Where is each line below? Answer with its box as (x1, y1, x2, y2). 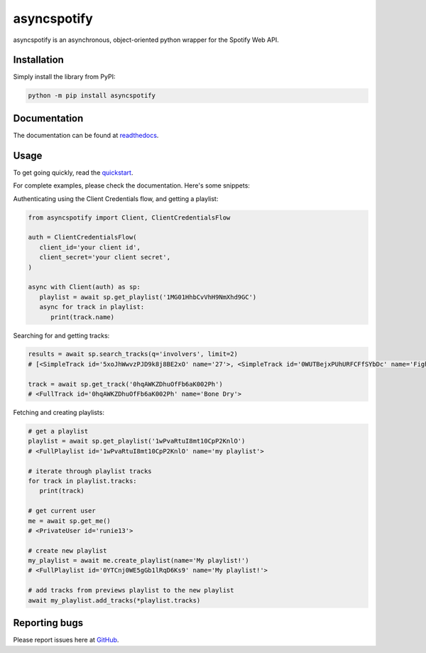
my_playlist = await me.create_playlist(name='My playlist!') (28, 556, 249, 565)
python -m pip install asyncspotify (28, 92, 156, 99)
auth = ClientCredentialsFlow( (28, 233, 138, 242)
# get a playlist (28, 427, 89, 436)
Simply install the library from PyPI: (13, 72, 116, 81)
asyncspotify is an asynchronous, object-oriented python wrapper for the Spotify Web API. (13, 36, 280, 44)
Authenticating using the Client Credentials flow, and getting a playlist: (13, 194, 219, 203)
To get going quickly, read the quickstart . (13, 168, 133, 177)
